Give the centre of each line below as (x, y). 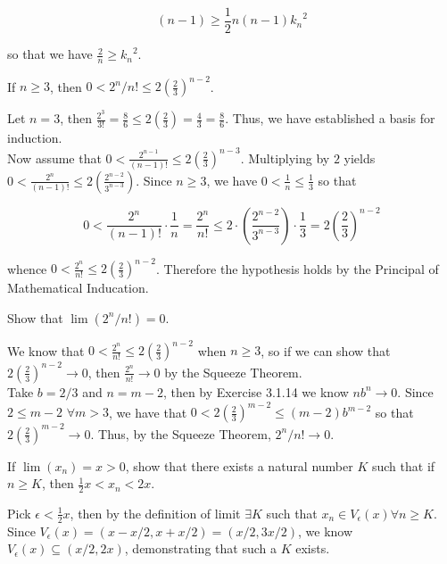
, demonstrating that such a (200, 548)
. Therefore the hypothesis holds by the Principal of (297, 268)
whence (27, 268)
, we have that (148, 412)
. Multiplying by (285, 158)
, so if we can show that (326, 350)
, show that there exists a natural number (239, 465)
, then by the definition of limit (155, 513)
